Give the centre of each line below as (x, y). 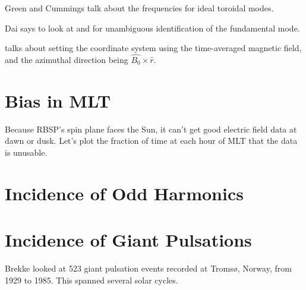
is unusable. (26, 152)
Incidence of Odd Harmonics (124, 193)
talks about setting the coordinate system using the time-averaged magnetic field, (153, 48)
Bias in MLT (58, 100)
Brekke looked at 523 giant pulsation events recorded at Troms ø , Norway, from (148, 268)
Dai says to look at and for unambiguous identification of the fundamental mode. (152, 28)
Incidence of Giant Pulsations (128, 240)
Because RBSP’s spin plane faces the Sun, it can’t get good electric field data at (151, 129)
